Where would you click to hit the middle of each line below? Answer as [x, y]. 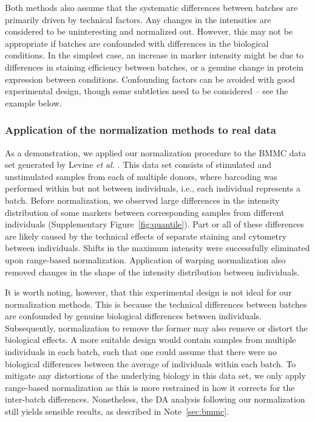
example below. [33, 102]
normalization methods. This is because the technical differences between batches [156, 304]
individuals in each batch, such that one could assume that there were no [141, 352]
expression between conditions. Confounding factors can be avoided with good [150, 79]
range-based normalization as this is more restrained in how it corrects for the [150, 387]
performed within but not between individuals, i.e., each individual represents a [153, 188]
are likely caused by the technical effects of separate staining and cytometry [146, 236]
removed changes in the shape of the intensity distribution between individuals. [152, 272]
